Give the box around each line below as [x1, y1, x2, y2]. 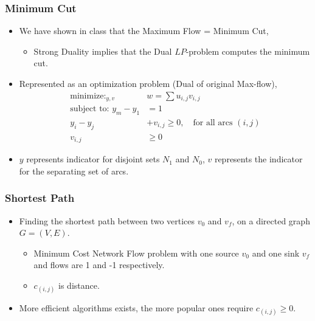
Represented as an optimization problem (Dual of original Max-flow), [19, 77, 277, 89]
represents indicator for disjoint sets [26, 153, 160, 165]
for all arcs [193, 118, 233, 127]
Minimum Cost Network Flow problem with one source [33, 246, 239, 259]
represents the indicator [214, 153, 303, 165]
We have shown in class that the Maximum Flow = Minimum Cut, [19, 24, 269, 37]
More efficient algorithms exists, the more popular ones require [19, 302, 254, 314]
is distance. [58, 279, 100, 291]
